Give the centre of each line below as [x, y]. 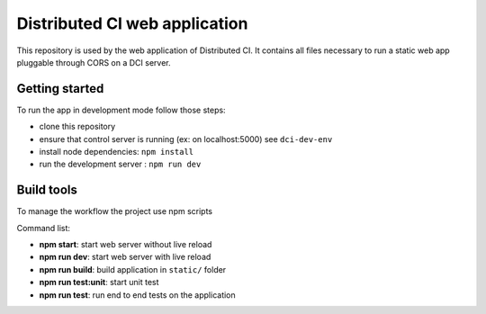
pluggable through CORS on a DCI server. [94, 62]
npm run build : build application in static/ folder [133, 269]
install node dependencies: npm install [116, 152]
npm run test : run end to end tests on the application [137, 295]
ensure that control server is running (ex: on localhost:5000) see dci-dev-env [186, 139]
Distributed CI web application [132, 23]
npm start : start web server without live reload [126, 245]
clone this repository [77, 127]
